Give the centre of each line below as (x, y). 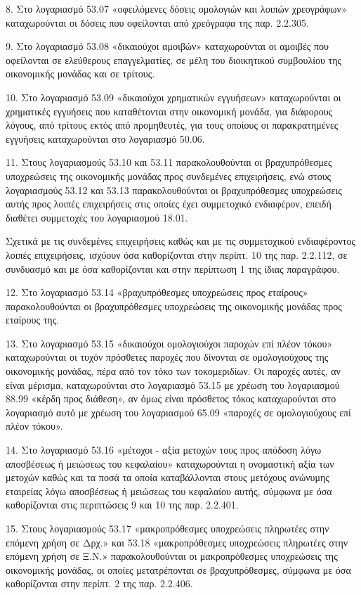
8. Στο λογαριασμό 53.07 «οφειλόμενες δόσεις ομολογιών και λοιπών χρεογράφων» (176, 8)
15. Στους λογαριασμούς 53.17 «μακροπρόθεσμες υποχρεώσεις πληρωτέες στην (168, 528)
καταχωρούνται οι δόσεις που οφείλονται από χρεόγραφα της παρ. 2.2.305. (157, 22)
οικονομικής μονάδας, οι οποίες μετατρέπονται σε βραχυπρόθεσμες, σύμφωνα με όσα (178, 569)
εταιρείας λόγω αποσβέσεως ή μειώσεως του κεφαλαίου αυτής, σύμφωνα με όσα (169, 491)
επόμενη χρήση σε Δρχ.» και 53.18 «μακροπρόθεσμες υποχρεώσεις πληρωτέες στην (177, 542)
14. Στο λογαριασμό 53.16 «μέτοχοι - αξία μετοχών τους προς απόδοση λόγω (164, 450)
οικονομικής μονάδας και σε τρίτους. (80, 73)
